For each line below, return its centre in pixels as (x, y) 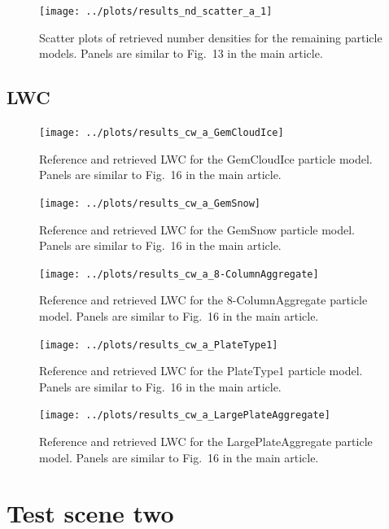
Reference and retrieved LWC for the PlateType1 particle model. (201, 371)
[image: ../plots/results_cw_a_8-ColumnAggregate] (179, 274)
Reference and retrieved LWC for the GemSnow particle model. (197, 229)
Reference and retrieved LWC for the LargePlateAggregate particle (206, 442)
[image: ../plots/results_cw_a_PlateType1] (159, 345)
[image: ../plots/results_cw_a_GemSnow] (150, 203)
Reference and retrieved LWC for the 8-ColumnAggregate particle (203, 300)
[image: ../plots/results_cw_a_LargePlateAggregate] (185, 415)
